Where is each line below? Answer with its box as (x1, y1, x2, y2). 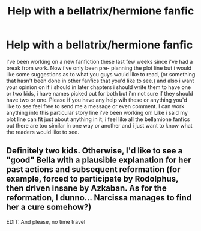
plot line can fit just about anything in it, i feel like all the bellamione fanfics (6, 115, 190, 123)
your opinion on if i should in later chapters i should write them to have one (6, 83, 191, 91)
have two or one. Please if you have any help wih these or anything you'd (6, 96, 187, 103)
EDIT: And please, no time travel (6, 218, 86, 225)
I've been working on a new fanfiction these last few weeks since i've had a (6, 58, 193, 65)
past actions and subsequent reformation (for (6, 164, 181, 175)
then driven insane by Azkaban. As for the (6, 183, 167, 194)
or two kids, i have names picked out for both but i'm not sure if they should (6, 90, 193, 97)
